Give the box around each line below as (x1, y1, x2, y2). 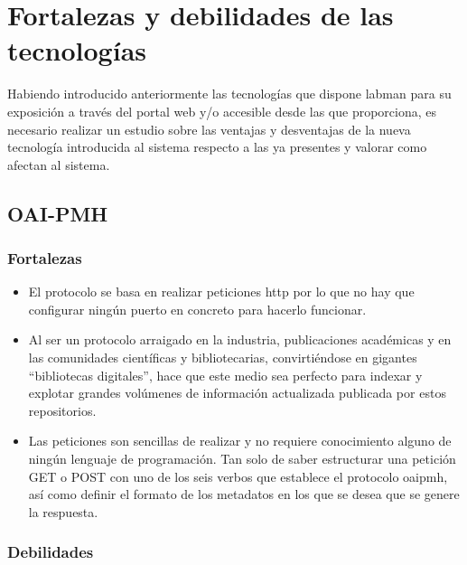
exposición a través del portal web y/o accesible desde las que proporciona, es (7, 101, 437, 120)
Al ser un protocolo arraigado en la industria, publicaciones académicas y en (28, 330, 452, 349)
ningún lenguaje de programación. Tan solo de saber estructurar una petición (28, 449, 456, 468)
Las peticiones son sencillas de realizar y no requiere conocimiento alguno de (28, 431, 452, 450)
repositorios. (28, 400, 97, 419)
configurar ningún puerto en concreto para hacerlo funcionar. (28, 299, 367, 318)
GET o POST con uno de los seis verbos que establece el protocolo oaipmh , (28, 466, 448, 485)
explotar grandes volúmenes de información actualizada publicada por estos (28, 383, 446, 402)
